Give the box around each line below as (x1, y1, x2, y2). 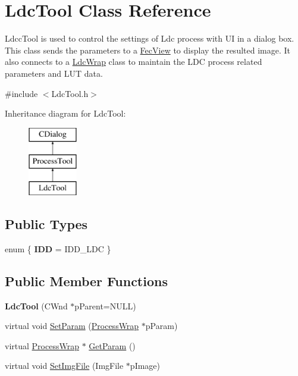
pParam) (145, 319, 178, 332)
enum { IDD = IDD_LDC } (5, 242, 111, 255)
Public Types (5, 215, 88, 233)
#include (5, 87, 38, 99)
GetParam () (89, 339, 136, 352)
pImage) (130, 359, 161, 372)
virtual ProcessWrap (5, 339, 79, 352)
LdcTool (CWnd (5, 299, 68, 312)
